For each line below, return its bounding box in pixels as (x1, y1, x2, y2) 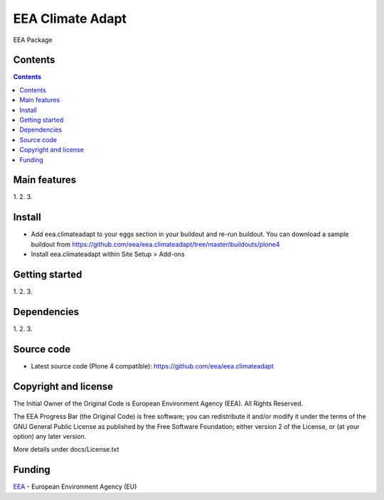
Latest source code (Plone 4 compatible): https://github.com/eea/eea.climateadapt (31, 361, 274, 370)
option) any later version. (13, 432, 87, 440)
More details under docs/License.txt (13, 445, 119, 454)
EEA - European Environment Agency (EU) (13, 482, 137, 491)
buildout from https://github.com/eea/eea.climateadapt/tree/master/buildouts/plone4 (31, 240, 280, 248)
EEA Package (13, 36, 53, 44)
